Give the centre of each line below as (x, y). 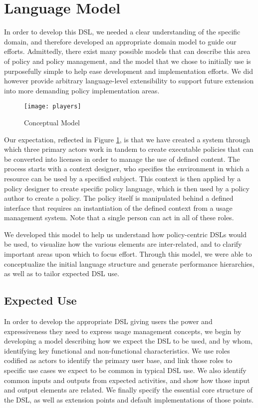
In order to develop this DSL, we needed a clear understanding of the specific (122, 32)
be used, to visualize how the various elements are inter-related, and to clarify (123, 244)
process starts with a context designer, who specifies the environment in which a (127, 169)
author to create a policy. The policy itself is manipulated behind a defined (119, 198)
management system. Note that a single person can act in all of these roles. (119, 217)
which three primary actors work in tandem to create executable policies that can (129, 149)
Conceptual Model (52, 122)
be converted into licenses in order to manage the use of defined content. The (122, 159)
